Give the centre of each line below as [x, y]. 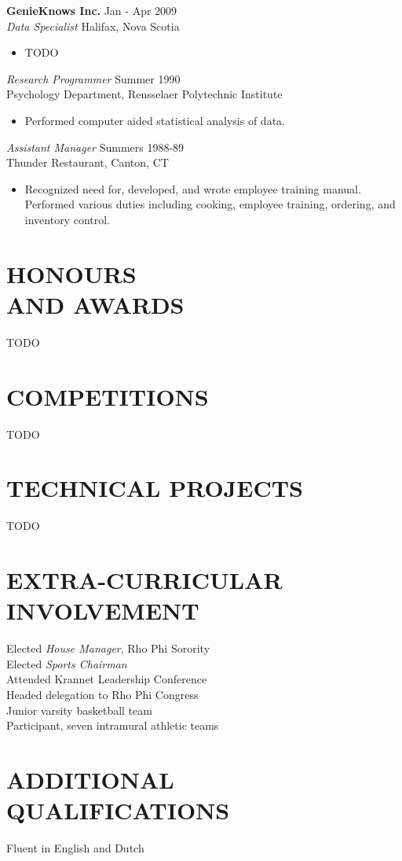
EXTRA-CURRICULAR [144, 580]
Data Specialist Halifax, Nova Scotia [93, 26]
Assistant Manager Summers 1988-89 [95, 147]
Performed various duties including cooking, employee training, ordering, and [210, 204]
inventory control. [68, 219]
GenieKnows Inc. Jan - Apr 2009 [92, 10]
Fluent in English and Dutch [75, 848]
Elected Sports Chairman [67, 663]
